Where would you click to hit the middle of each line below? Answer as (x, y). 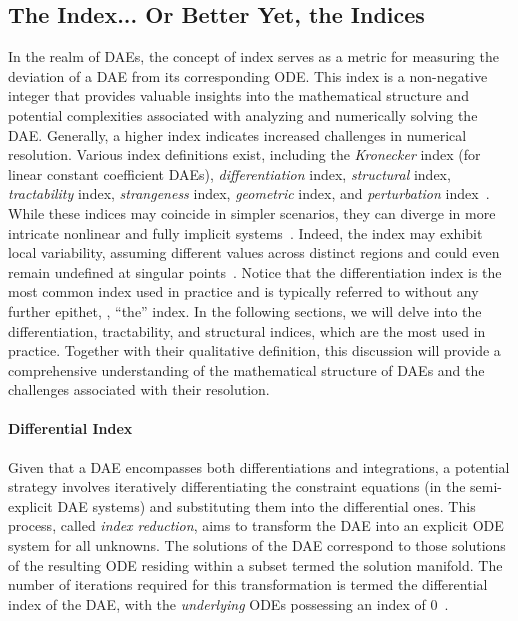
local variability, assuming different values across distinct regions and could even (254, 252)
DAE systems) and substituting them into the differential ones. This (266, 505)
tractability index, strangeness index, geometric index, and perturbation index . (249, 193)
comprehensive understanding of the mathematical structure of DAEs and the (246, 369)
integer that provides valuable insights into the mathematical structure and (238, 95)
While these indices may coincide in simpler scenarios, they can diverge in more (252, 212)
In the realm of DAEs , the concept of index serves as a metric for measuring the (253, 56)
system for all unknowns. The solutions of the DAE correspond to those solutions (257, 545)
